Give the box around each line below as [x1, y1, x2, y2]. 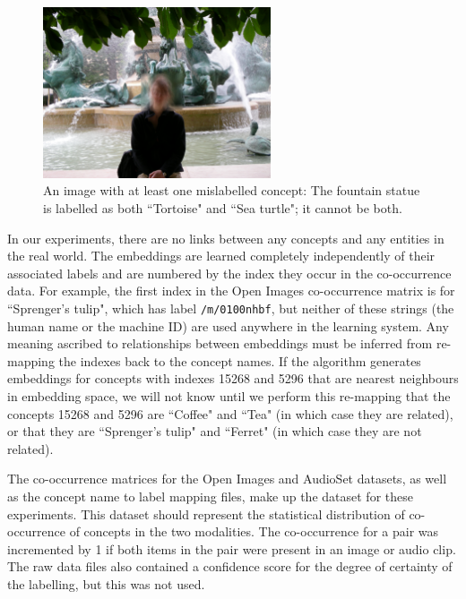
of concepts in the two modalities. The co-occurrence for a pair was [69, 522, 439, 541]
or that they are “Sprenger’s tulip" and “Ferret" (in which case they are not [7, 422, 422, 441]
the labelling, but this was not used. [7, 574, 205, 593]
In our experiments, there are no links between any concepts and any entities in [7, 228, 444, 247]
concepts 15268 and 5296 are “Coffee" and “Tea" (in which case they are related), [7, 404, 453, 423]
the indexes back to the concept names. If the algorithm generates [58, 351, 421, 370]
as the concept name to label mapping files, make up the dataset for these [7, 486, 413, 505]
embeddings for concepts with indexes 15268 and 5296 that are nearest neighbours [7, 369, 459, 388]
